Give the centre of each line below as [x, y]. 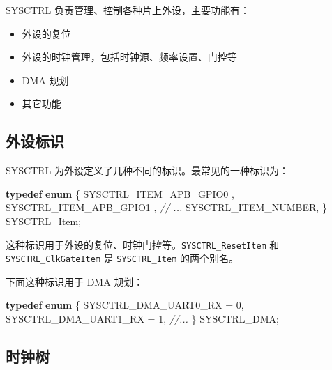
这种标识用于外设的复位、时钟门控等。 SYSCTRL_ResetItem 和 [143, 244]
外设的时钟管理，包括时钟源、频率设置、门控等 [129, 57]
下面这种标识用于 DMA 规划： [75, 281]
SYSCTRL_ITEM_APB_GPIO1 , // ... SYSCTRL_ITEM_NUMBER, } [166, 207]
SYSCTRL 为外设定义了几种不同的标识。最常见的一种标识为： [147, 170]
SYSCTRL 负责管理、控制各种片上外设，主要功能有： [128, 10]
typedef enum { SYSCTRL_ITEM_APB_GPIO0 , [120, 193]
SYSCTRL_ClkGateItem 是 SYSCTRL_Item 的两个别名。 [122, 258]
